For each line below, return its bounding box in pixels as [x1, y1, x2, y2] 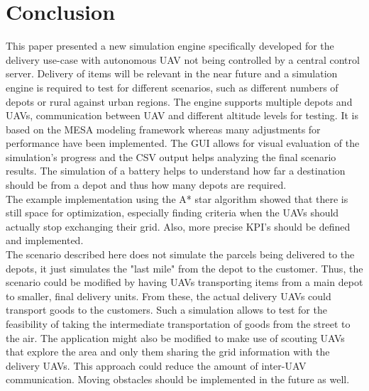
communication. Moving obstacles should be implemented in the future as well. [6, 372, 350, 387]
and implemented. [6, 233, 84, 248]
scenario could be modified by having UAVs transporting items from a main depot [6, 275, 363, 290]
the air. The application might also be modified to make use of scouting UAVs [6, 330, 345, 345]
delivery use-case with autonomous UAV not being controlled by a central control [6, 52, 360, 67]
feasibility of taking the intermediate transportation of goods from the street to [6, 316, 351, 331]
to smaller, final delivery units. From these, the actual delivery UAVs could [6, 288, 331, 303]
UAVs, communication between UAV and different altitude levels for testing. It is [6, 108, 358, 123]
